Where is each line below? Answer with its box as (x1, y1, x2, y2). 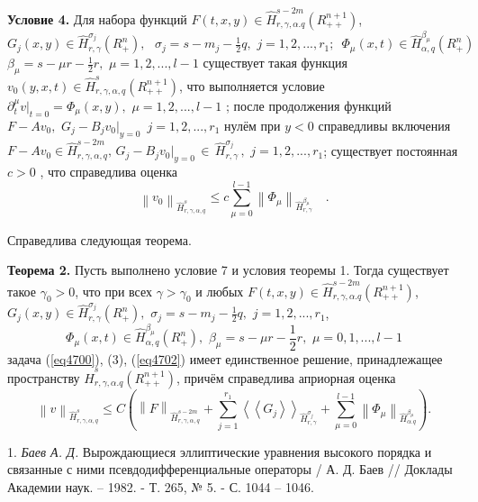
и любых (195, 281, 244, 300)
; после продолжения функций (225, 96, 392, 114)
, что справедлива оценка (40, 162, 177, 181)
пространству (7, 369, 80, 388)
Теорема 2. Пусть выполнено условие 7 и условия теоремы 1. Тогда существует (7, 260, 449, 279)
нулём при (224, 115, 281, 134)
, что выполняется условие (178, 76, 325, 95)
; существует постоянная (323, 141, 458, 160)
